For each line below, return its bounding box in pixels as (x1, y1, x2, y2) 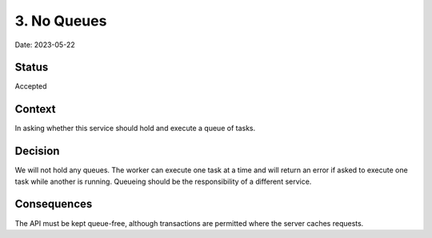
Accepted (14, 81, 47, 91)
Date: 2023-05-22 (14, 40, 75, 50)
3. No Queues (14, 12, 107, 30)
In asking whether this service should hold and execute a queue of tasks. (14, 124, 256, 133)
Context (14, 102, 56, 116)
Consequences (14, 197, 93, 211)
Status (14, 61, 49, 74)
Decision (14, 145, 60, 158)
